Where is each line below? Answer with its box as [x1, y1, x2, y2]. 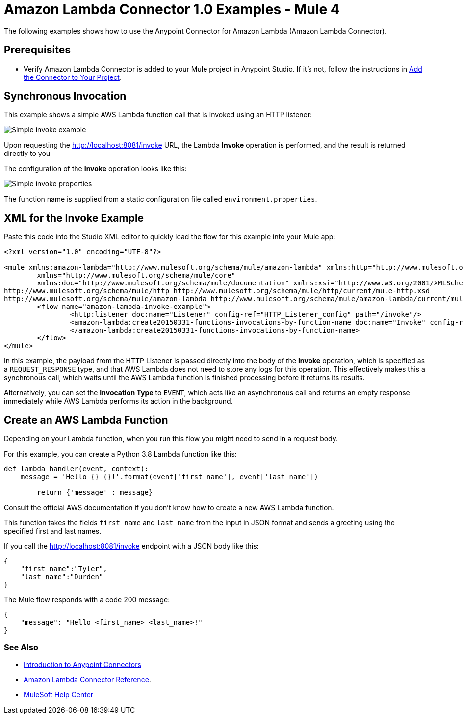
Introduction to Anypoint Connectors [24, 660, 141, 668]
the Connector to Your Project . [24, 73, 122, 81]
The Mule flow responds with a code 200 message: [4, 595, 170, 604]
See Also [4, 642, 38, 652]
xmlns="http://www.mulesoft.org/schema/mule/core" [37, 271, 236, 280]
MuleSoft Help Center [24, 690, 94, 699]
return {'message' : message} [37, 488, 153, 497]
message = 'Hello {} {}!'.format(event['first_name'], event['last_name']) [20, 473, 318, 481]
